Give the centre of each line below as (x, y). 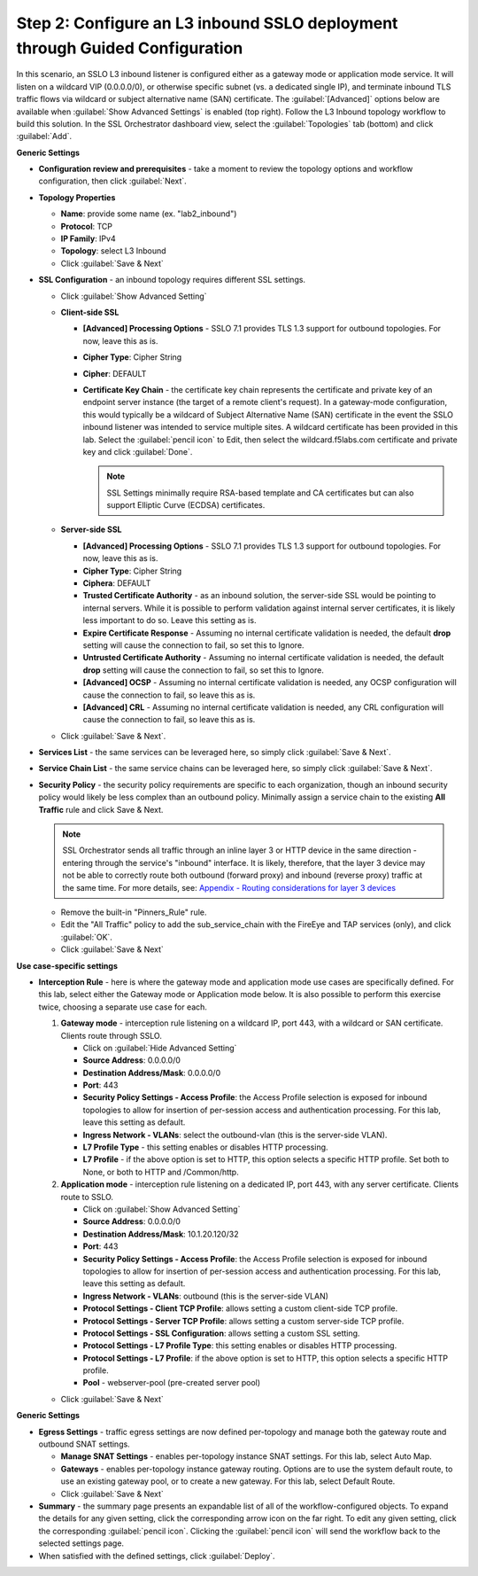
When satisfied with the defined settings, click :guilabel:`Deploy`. (157, 1556)
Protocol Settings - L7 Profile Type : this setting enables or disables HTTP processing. (240, 1346)
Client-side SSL (90, 312)
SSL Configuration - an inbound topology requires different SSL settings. (172, 280)
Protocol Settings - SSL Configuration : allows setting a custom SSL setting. (221, 1333)
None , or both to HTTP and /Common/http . (161, 1172)
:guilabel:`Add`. (44, 137)
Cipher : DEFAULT (115, 373)
